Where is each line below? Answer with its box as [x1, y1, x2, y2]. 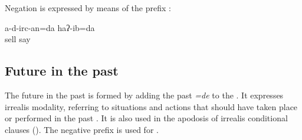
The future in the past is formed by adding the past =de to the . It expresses [5, 88, 284, 101]
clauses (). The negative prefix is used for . [5, 123, 159, 135]
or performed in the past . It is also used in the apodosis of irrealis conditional [5, 112, 288, 124]
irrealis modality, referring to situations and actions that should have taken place [5, 100, 298, 112]
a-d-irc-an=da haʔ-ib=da [5, 21, 95, 33]
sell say [5, 33, 31, 45]
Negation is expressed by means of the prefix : [5, 2, 171, 13]
